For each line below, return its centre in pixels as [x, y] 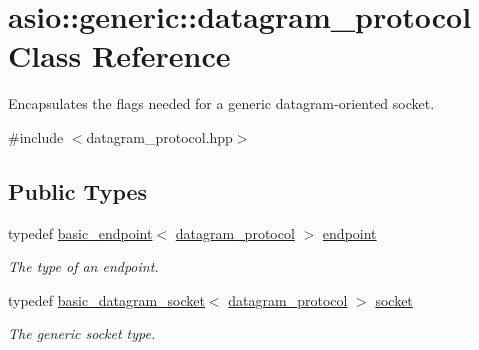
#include [36, 136]
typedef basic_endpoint [80, 232]
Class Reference [119, 55]
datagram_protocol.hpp [159, 136]
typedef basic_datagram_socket [106, 299]
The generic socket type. [82, 333]
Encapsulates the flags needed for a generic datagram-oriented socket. [221, 103]
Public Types [78, 190]
